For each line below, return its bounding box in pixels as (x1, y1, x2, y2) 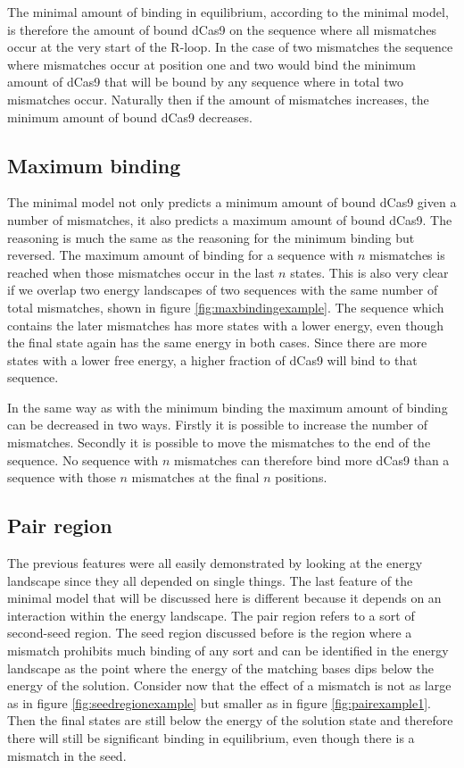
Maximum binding (7, 151, 181, 179)
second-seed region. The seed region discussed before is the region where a (7, 623, 412, 642)
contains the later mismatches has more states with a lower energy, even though (7, 315, 443, 334)
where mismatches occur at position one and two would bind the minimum (7, 54, 417, 73)
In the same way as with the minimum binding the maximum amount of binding (7, 397, 448, 416)
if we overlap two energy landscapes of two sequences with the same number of (7, 280, 438, 299)
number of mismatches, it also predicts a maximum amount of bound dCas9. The (7, 210, 452, 229)
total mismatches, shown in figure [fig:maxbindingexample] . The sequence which (7, 297, 444, 316)
